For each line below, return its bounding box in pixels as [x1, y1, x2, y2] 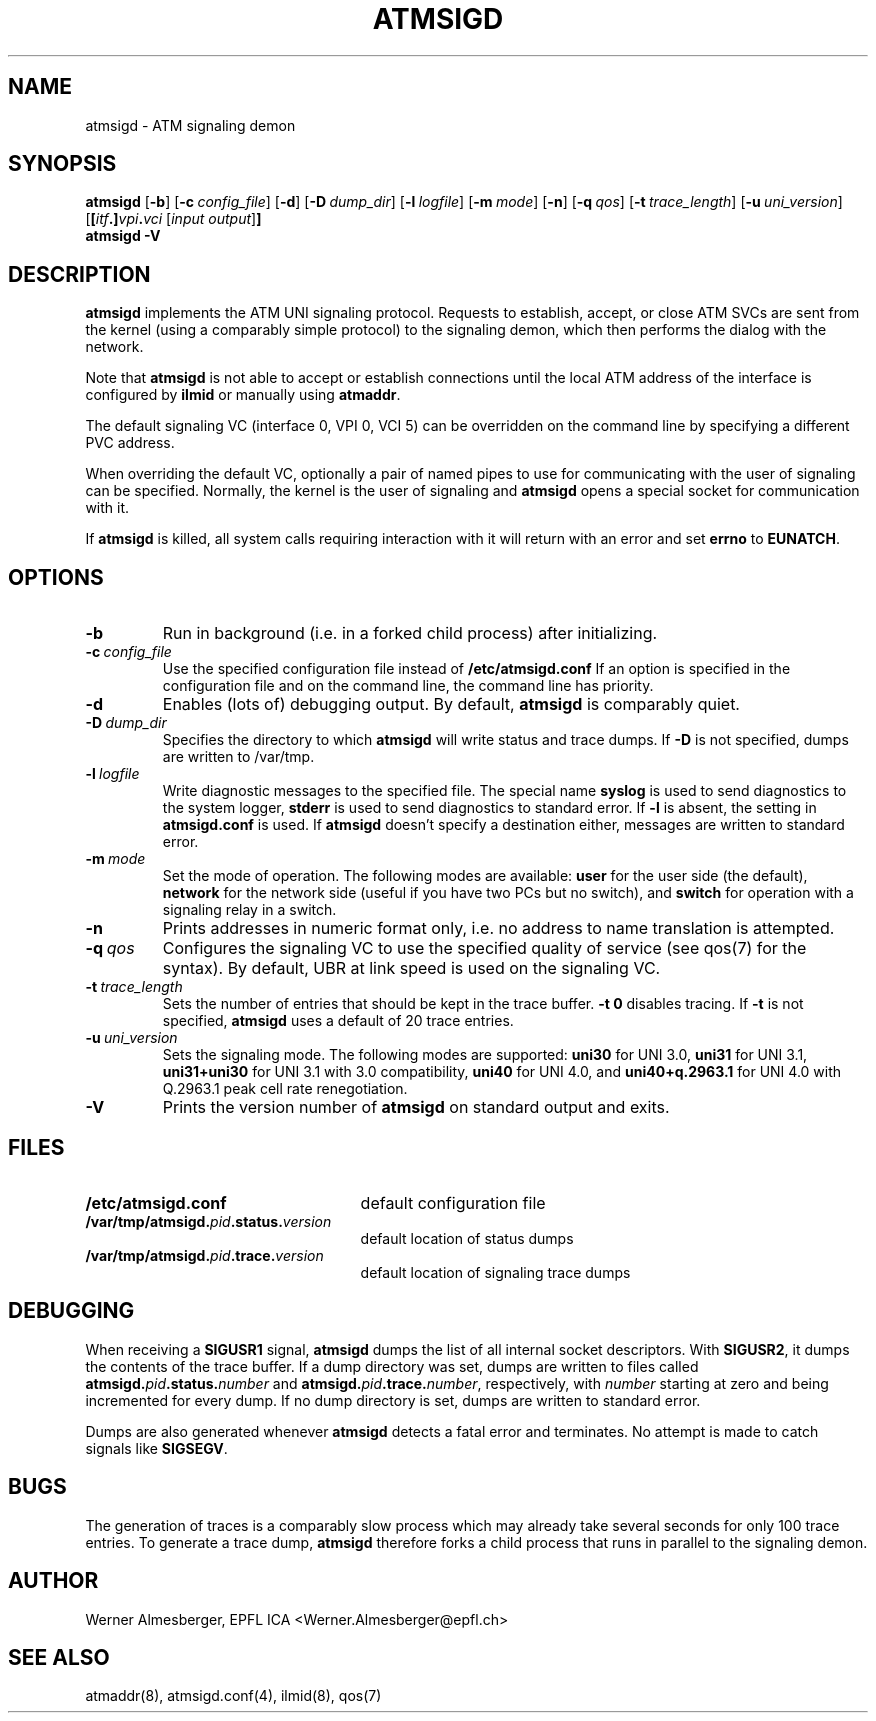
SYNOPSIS [8, 151, 117, 177]
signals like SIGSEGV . [85, 1439, 228, 1457]
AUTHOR [8, 1568, 99, 1594]
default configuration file [360, 1192, 546, 1213]
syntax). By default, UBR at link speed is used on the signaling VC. [162, 958, 661, 979]
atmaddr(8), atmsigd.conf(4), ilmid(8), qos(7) [85, 1687, 382, 1705]
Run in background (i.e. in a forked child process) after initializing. [162, 623, 658, 644]
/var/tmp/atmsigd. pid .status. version [85, 1212, 332, 1230]
